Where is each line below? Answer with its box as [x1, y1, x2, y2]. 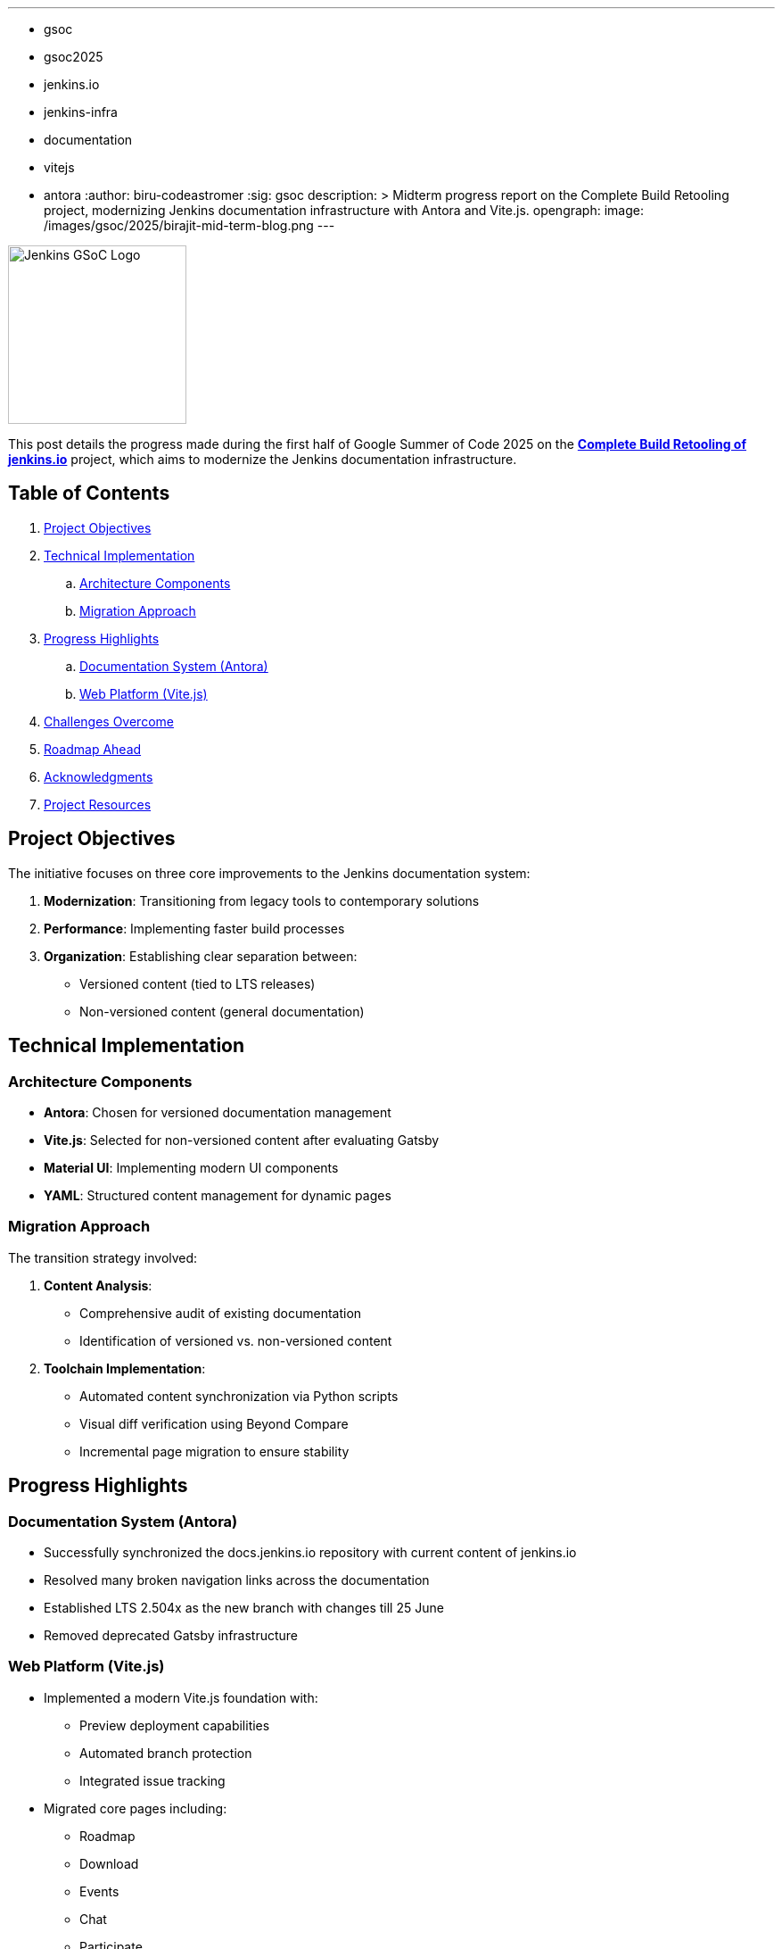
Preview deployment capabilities [79, 1717, 270, 1733]
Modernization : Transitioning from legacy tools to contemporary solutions [44, 892, 480, 908]
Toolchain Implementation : [44, 1360, 206, 1376]
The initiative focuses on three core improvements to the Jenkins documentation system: [8, 865, 531, 881]
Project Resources [44, 796, 152, 812]
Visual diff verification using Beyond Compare [79, 1415, 349, 1431]
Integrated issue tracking [79, 1772, 226, 1788]
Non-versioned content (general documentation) [79, 1003, 365, 1019]
